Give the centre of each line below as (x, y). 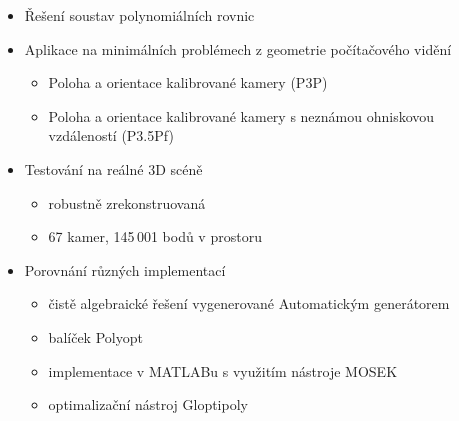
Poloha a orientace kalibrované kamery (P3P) (188, 82)
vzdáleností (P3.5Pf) (111, 135)
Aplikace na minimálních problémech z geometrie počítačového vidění (238, 48)
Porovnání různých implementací (125, 269)
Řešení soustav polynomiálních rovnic (139, 15)
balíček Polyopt (95, 336)
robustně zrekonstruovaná (127, 202)
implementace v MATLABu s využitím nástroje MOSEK (223, 370)
